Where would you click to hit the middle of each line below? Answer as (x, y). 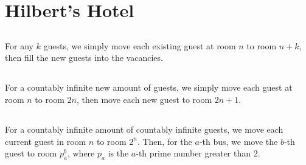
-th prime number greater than (193, 153)
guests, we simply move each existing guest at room (140, 45)
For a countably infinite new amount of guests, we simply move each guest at (149, 87)
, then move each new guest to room (144, 99)
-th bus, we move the (238, 141)
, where (81, 153)
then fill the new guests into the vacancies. (84, 58)
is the (118, 153)
